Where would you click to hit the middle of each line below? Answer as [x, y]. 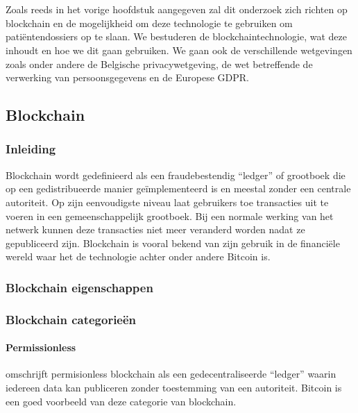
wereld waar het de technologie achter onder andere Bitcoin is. [138, 256]
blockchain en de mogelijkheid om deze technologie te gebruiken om [149, 23]
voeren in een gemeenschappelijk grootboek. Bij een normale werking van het [170, 216]
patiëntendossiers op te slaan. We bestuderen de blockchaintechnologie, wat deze [176, 36]
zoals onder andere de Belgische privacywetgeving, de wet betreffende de [159, 64]
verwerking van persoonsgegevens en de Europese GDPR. [127, 77]
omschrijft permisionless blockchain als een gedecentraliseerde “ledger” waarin [171, 374]
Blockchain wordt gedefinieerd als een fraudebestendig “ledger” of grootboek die [176, 175]
